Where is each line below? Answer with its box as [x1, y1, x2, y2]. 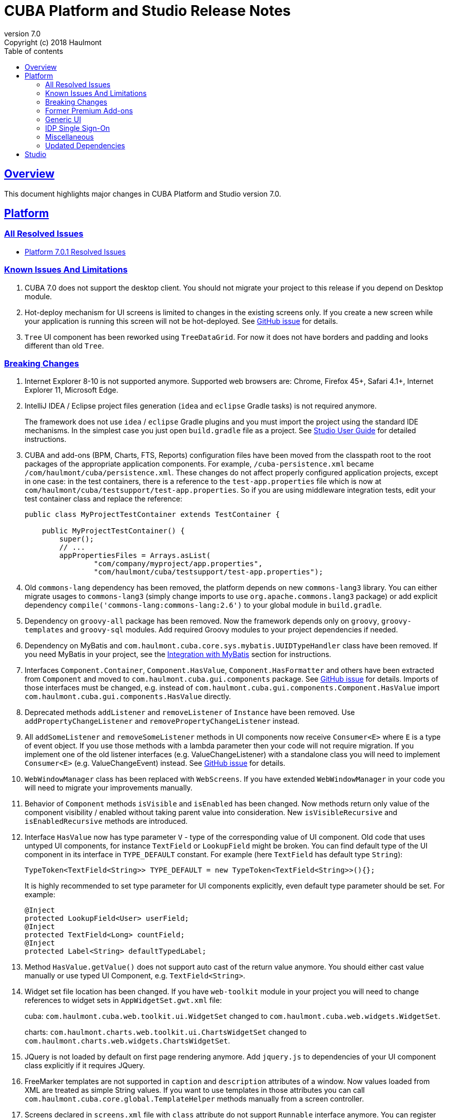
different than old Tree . [25, 341, 104, 350]
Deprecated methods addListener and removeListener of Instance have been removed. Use [25, 708, 355, 717]
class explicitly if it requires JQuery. [25, 1061, 145, 1070]
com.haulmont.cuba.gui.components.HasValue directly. [25, 692, 231, 701]
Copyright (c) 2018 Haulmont [4, 37, 102, 47]
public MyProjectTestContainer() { [42, 527, 185, 535]
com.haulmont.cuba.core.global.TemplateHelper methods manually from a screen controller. [25, 1094, 364, 1104]
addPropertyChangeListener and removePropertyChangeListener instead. [25, 717, 300, 726]
